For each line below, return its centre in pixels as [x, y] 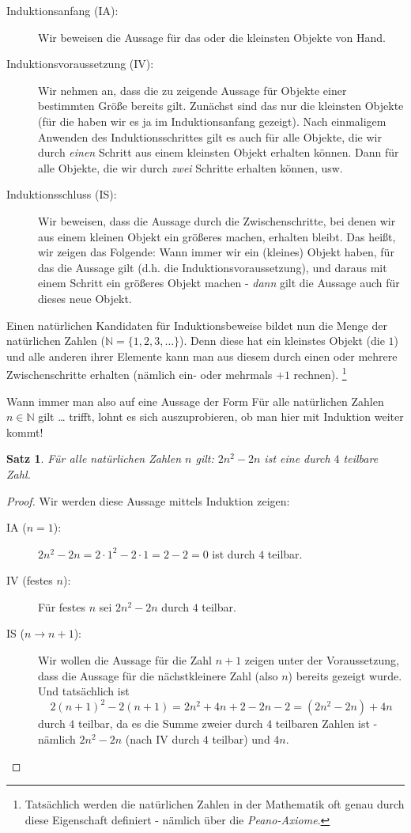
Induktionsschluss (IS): [62, 194]
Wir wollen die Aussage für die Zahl [125, 660]
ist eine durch [297, 458]
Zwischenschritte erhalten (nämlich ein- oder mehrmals [140, 374]
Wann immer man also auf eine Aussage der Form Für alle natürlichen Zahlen [195, 401]
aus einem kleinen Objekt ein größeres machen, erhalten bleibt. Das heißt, [217, 236]
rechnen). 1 [320, 373]
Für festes [62, 606]
